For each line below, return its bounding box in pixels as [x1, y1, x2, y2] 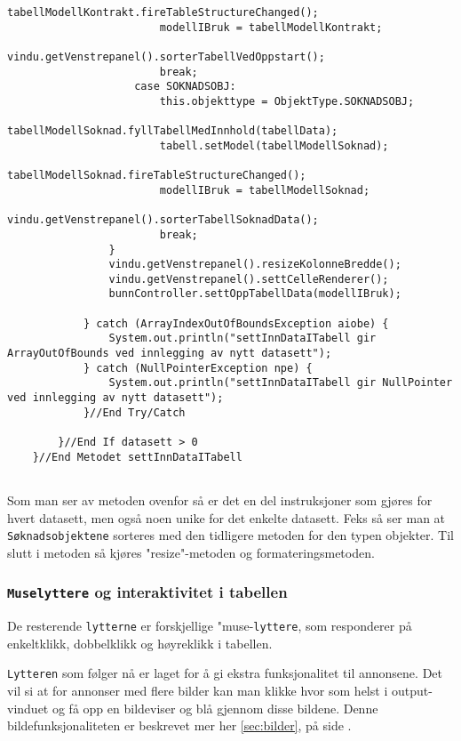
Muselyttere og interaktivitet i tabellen [7, 581, 288, 603]
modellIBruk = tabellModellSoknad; [159, 183, 370, 197]
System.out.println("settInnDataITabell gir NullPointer [108, 376, 453, 390]
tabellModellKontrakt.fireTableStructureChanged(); [7, 6, 319, 19]
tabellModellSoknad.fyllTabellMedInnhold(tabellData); [7, 125, 338, 138]
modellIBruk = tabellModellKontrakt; [159, 20, 383, 34]
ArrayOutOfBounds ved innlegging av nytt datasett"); [7, 347, 332, 360]
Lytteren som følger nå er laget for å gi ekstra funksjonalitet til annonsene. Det [7, 664, 442, 682]
